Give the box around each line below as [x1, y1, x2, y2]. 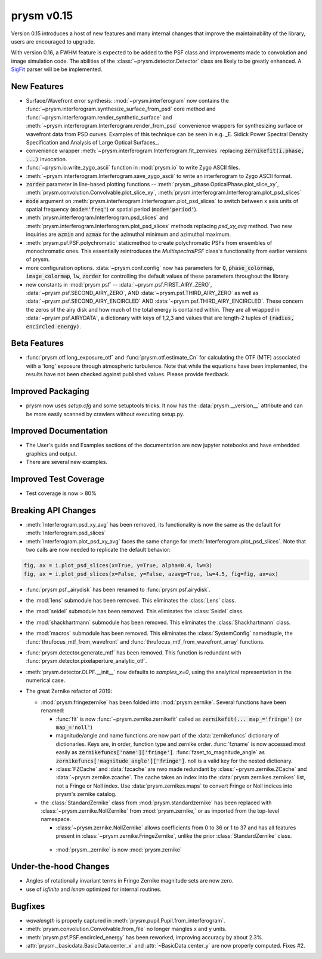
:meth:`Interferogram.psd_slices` [26, 529, 106, 537]
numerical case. [26, 677, 66, 684]
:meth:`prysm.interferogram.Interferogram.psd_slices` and [26, 214, 169, 221]
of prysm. [26, 256, 50, 263]
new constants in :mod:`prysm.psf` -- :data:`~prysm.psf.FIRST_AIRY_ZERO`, [26, 281, 212, 288]
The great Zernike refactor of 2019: [26, 687, 113, 695]
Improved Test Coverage [11, 474, 105, 484]
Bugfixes [11, 901, 45, 911]
